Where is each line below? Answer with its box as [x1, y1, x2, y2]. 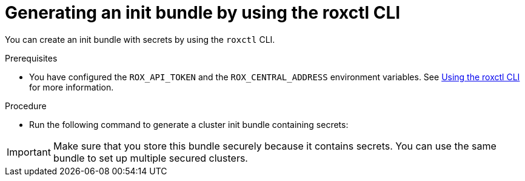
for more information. [29, 81, 114, 92]
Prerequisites [5, 52, 58, 63]
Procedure [5, 100, 47, 111]
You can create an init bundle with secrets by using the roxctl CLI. [5, 34, 275, 45]
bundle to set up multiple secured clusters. [53, 151, 248, 164]
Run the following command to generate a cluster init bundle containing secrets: [29, 119, 349, 130]
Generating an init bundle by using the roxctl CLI [5, 2, 401, 23]
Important [7, 145, 51, 158]
